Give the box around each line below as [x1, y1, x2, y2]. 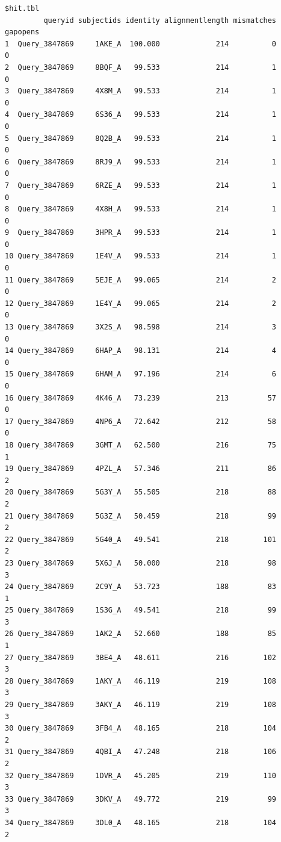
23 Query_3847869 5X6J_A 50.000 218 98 [5, 558, 277, 567]
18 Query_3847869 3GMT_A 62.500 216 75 [5, 440, 277, 449]
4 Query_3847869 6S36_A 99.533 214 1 [5, 110, 277, 119]
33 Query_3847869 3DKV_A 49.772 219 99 [5, 794, 277, 803]
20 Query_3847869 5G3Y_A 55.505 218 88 [5, 488, 277, 497]
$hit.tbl [5, 4, 40, 13]
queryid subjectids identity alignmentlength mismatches [43, 16, 277, 25]
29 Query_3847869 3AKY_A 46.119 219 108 [5, 700, 277, 709]
